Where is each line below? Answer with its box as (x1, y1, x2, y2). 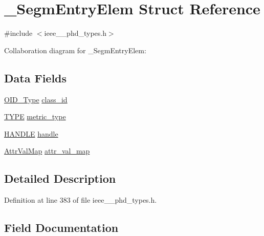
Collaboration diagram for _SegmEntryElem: (4, 45, 146, 55)
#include (4, 28, 33, 38)
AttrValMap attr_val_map (4, 145, 90, 156)
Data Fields (4, 70, 67, 85)
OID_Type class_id (4, 94, 68, 104)
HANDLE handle (4, 128, 58, 139)
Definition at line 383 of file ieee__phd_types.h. (4, 195, 157, 205)
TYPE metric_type (4, 111, 66, 122)
